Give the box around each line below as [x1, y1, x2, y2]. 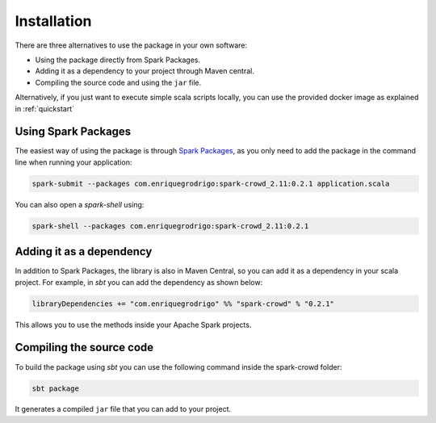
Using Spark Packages [15, 125, 132, 139]
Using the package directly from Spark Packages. [35, 55, 201, 65]
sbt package [31, 383, 80, 393]
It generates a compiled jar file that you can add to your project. [15, 404, 232, 414]
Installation [15, 12, 92, 30]
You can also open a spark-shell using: [15, 199, 145, 209]
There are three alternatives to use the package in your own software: [15, 40, 248, 50]
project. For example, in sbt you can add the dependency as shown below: [15, 277, 263, 287]
